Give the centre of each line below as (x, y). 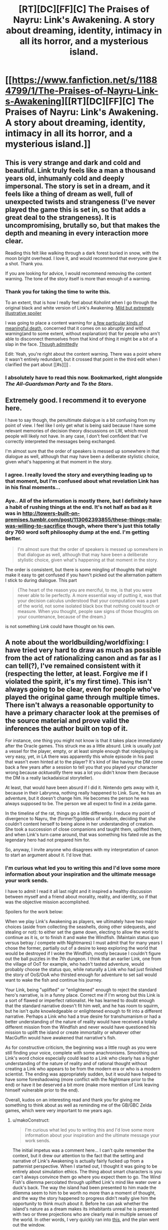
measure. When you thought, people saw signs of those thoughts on (88, 611)
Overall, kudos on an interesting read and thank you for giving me (72, 1100)
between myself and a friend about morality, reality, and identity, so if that (81, 897)
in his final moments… (33, 487)
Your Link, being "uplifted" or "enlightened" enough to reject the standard (81, 990)
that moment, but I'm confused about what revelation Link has (82, 481)
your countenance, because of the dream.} (62, 617)
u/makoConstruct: (31, 1120)
